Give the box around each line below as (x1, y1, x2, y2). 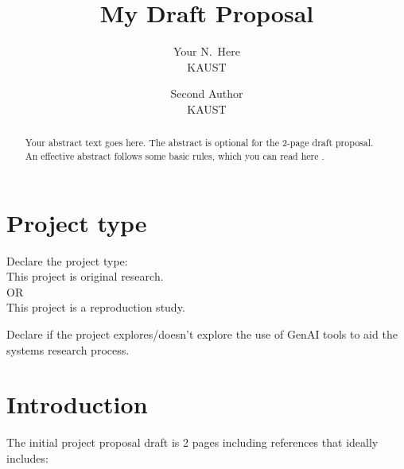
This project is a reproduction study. (6, 299, 185, 316)
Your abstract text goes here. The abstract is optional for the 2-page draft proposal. (25, 136, 374, 149)
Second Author (170, 85, 243, 102)
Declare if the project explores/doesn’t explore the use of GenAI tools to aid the (6, 325, 398, 342)
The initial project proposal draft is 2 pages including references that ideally (6, 434, 379, 451)
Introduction (6, 388, 148, 421)
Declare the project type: (6, 252, 128, 269)
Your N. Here (173, 43, 241, 60)
